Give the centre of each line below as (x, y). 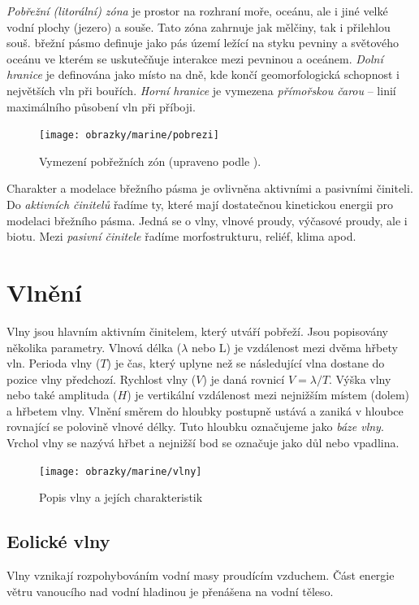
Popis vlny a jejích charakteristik (121, 497)
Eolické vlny (58, 541)
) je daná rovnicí (244, 379)
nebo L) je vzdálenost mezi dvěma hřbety (294, 347)
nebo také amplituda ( (62, 395)
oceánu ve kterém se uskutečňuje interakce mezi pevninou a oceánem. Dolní (195, 58)
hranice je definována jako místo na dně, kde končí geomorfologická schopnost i (203, 74)
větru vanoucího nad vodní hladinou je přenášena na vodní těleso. (170, 591)
